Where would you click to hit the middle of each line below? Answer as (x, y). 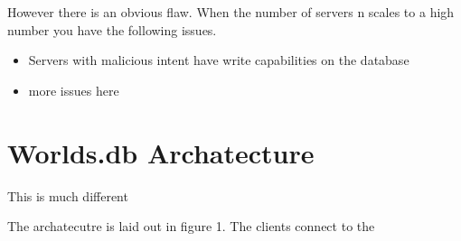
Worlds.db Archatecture (161, 152)
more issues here (74, 90)
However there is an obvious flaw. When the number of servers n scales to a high (231, 12)
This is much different (68, 195)
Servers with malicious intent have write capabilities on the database (219, 60)
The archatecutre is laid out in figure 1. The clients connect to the (191, 226)
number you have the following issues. (112, 29)
